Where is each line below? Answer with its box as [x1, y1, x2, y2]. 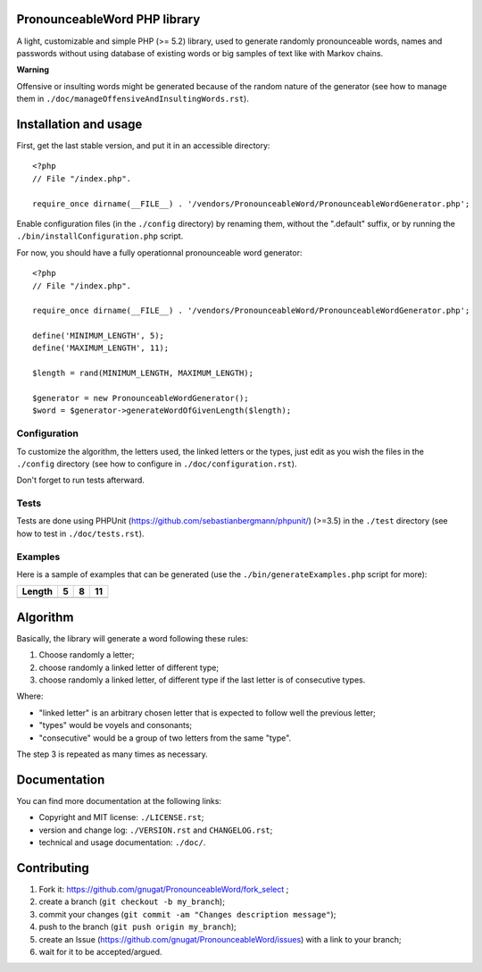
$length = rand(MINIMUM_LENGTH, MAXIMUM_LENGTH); [32, 368, 254, 379]
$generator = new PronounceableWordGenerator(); [32, 393, 249, 404]
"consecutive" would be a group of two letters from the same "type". [38, 733, 292, 743]
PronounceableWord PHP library [16, 12, 201, 27]
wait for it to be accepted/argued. [38, 946, 162, 957]
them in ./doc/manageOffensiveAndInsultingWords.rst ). [16, 94, 249, 105]
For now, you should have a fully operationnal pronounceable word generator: [16, 247, 303, 258]
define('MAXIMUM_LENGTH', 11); [32, 343, 170, 353]
